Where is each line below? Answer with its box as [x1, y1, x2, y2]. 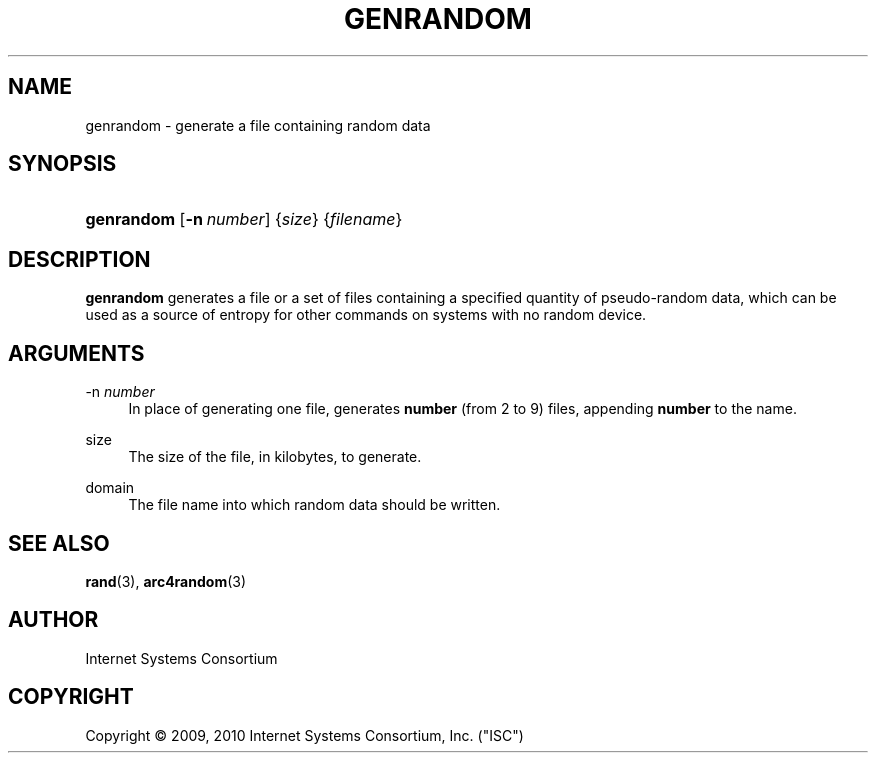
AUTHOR [8, 607, 99, 633]
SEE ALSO [8, 530, 110, 556]
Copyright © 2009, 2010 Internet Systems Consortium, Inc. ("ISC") [85, 726, 524, 744]
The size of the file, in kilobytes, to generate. [128, 448, 422, 466]
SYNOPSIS [8, 151, 117, 177]
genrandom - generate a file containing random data [85, 116, 431, 134]
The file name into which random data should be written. [128, 496, 501, 514]
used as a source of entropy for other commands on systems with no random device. [85, 306, 647, 324]
